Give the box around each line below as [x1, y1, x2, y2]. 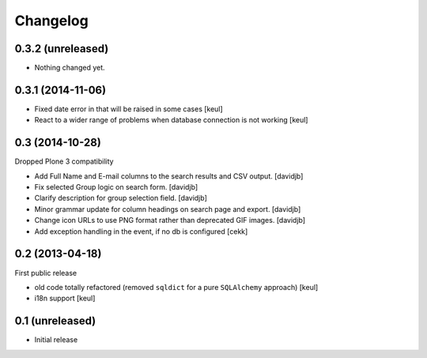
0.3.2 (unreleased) [14, 42, 109, 55]
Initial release [34, 335, 78, 345]
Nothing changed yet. [34, 63, 106, 73]
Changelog [14, 12, 89, 29]
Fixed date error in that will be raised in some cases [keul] [34, 104, 223, 114]
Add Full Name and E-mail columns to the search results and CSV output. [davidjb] [34, 171, 304, 181]
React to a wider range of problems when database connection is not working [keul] [34, 115, 308, 125]
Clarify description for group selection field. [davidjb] [34, 194, 207, 203]
